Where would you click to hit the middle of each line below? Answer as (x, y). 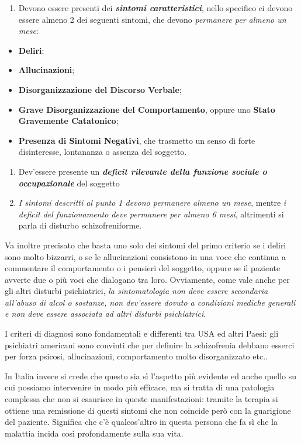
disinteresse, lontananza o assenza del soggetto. (103, 152)
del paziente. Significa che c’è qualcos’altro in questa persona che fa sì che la (141, 422)
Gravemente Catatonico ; (68, 121)
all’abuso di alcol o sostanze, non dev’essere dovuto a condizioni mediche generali (150, 302)
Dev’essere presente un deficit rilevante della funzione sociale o (143, 171)
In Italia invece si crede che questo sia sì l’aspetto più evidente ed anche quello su (150, 375)
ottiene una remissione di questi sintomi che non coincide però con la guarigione (148, 410)
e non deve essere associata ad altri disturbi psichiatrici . (105, 314)
